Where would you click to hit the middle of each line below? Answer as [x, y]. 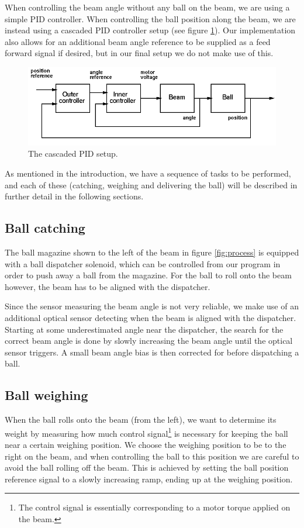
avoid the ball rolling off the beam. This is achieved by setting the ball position [147, 467]
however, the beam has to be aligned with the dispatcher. [108, 286]
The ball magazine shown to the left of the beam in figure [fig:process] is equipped [152, 252]
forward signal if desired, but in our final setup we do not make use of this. [139, 53]
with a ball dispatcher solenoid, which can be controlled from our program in [143, 263]
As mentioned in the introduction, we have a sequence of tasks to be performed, [148, 173]
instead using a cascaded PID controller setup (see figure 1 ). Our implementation [150, 30]
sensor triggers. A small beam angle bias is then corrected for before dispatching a [152, 352]
